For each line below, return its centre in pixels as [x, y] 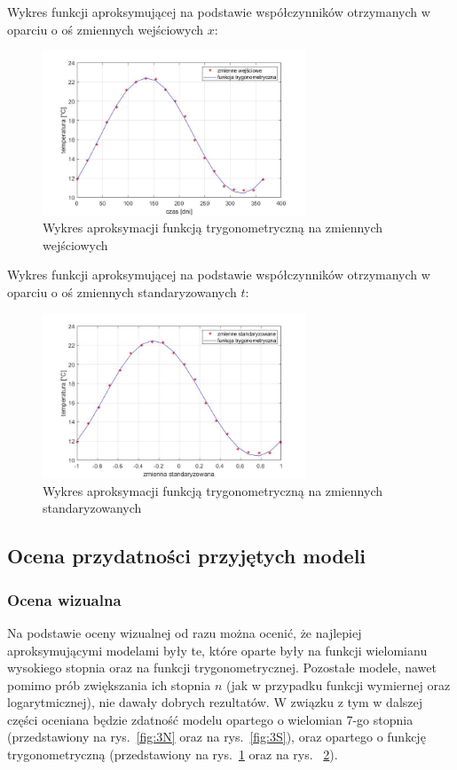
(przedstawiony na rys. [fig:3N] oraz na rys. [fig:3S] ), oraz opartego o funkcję [217, 737]
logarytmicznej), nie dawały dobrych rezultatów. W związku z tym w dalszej [215, 702]
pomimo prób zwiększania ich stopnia [109, 684]
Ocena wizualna [64, 599]
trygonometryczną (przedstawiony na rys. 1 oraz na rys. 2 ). [173, 754]
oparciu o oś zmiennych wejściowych [106, 29]
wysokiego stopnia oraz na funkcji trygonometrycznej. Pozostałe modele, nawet [222, 668]
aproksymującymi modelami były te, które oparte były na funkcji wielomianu [217, 650]
